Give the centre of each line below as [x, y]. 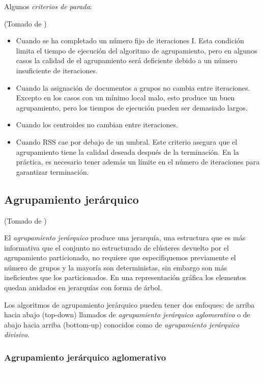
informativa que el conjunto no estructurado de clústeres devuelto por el [116, 247]
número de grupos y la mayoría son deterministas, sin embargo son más [116, 267]
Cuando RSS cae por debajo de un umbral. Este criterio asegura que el [127, 141]
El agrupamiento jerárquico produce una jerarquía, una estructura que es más [125, 238]
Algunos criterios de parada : [48, 6]
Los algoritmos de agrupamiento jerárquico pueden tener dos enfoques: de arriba [129, 304]
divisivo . [17, 334]
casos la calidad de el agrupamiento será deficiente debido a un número [127, 60]
